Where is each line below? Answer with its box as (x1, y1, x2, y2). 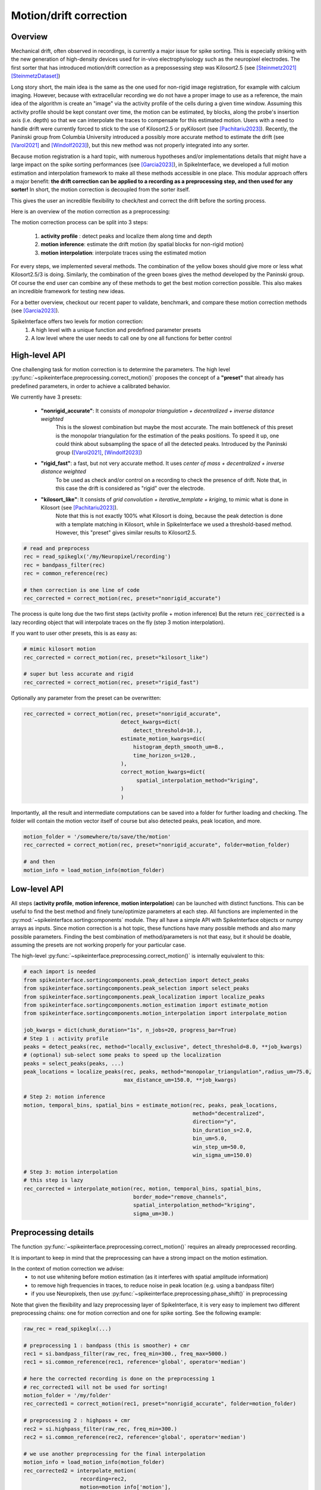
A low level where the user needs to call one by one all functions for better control (31, 334, 232, 342)
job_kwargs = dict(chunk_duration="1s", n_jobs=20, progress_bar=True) (23, 1027, 237, 1033)
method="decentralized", (192, 1110, 265, 1117)
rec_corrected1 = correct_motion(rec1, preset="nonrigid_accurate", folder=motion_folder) (23, 1401, 297, 1407)
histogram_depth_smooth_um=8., (133, 744, 225, 750)
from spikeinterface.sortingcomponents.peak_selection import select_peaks (23, 985, 250, 992)
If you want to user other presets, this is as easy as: (11, 629, 137, 637)
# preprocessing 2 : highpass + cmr (23, 1417, 131, 1424)
